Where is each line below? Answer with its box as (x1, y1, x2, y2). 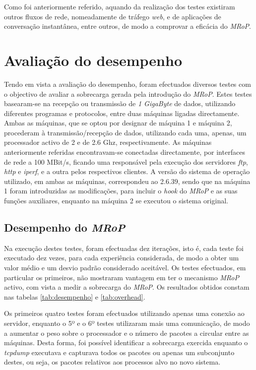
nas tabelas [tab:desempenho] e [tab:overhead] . (4, 291, 145, 302)
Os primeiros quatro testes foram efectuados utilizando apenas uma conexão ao (4, 308, 245, 318)
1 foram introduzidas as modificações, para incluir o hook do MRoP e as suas (4, 185, 238, 196)
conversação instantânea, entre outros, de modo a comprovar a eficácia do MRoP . (4, 21, 251, 31)
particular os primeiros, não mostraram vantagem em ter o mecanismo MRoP (4, 272, 240, 282)
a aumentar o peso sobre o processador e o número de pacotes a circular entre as (4, 327, 249, 338)
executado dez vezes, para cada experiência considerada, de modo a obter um (4, 252, 239, 263)
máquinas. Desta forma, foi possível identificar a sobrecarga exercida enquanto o (4, 337, 248, 348)
